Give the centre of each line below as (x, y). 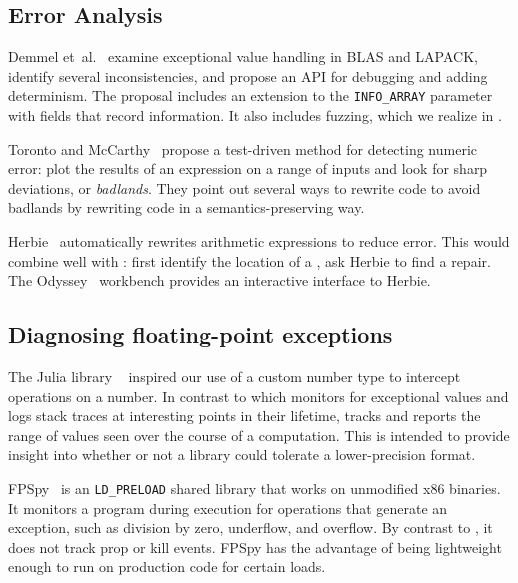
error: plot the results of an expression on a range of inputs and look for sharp (248, 168)
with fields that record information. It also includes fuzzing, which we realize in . (255, 115)
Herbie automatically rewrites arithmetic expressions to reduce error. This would (259, 241)
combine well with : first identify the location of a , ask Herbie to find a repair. (249, 260)
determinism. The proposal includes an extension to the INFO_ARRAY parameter (250, 95)
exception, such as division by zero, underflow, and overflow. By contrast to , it (250, 527)
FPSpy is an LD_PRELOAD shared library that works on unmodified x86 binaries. (254, 487)
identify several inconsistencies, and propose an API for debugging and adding (248, 75)
